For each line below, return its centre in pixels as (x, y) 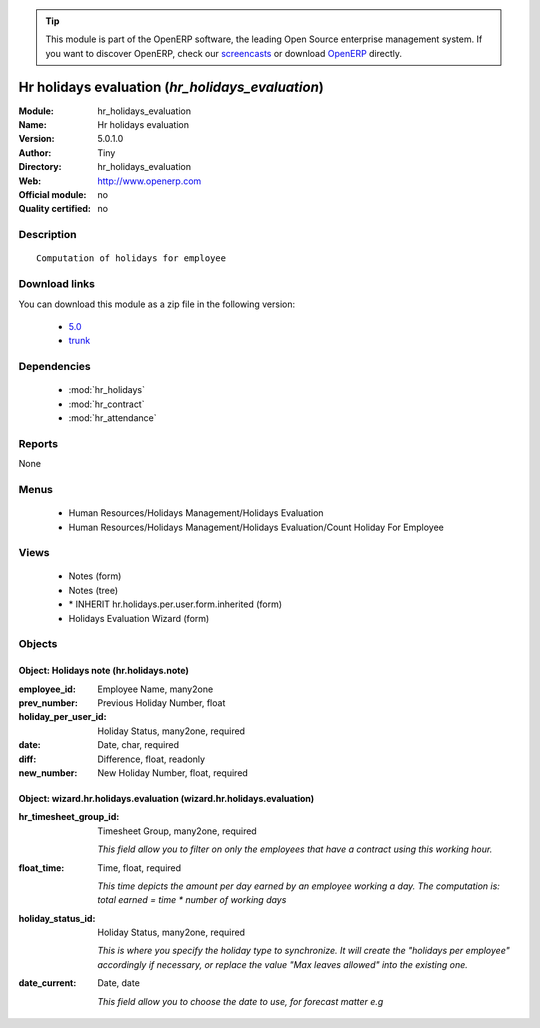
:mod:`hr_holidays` (106, 390)
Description (47, 235)
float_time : (41, 867)
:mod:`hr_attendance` (112, 418)
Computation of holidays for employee (131, 258)
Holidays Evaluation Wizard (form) (139, 618)
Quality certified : (55, 209)
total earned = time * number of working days (192, 900)
